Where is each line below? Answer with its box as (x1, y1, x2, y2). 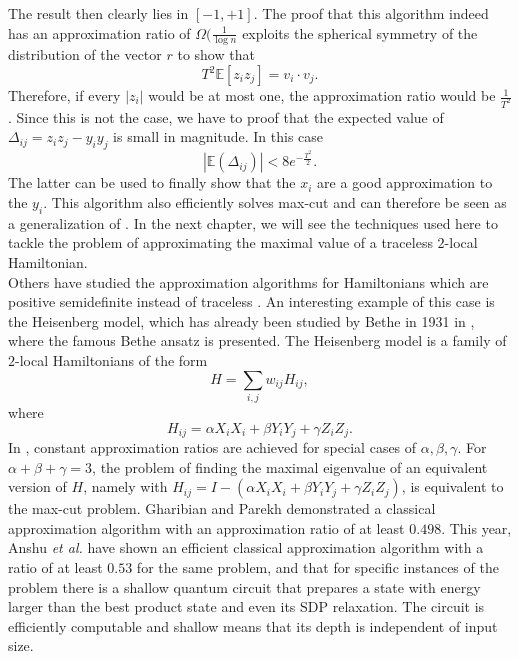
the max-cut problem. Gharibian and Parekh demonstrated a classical (8, 498, 436, 519)
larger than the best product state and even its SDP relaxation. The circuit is (8, 596, 485, 617)
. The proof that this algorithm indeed (253, 3, 489, 23)
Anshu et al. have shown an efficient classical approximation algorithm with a (8, 537, 484, 558)
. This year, (441, 517, 512, 538)
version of (8, 476, 67, 497)
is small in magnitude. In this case (113, 126, 324, 147)
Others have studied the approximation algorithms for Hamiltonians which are (8, 271, 489, 292)
